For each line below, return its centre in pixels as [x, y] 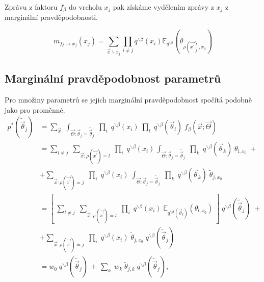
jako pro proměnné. [35, 109]
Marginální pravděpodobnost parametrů [113, 78]
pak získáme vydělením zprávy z [163, 7]
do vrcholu [85, 7]
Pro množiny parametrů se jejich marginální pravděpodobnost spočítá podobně [128, 99]
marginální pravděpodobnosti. [51, 17]
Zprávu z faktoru [31, 7]
